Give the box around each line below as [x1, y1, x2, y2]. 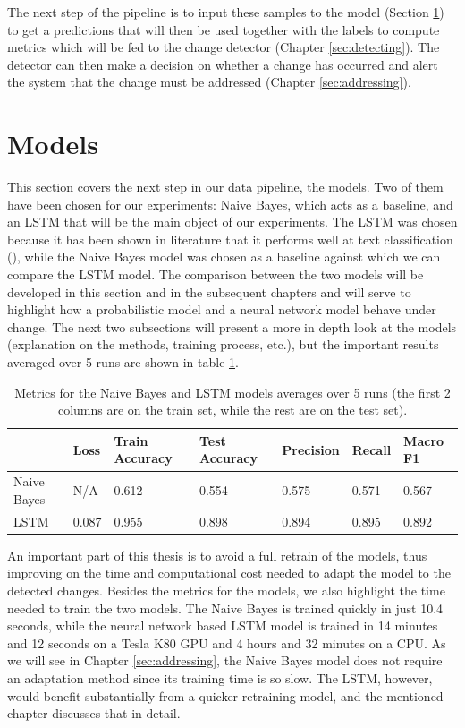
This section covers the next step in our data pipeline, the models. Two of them [7, 177, 444, 196]
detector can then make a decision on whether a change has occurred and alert [7, 55, 438, 73]
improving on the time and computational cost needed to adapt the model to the [7, 563, 451, 582]
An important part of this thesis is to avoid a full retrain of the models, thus [7, 545, 427, 564]
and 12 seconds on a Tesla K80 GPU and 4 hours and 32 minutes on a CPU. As [7, 633, 446, 652]
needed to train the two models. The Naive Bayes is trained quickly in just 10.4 [7, 598, 444, 617]
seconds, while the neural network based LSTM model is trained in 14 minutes [7, 616, 438, 635]
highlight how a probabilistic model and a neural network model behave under [7, 300, 436, 319]
